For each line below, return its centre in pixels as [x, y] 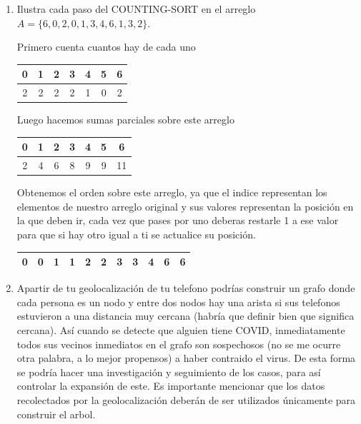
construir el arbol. [56, 414]
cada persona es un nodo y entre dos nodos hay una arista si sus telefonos [178, 302]
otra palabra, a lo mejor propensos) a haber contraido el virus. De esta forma [186, 358]
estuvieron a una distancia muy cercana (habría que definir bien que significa [186, 316]
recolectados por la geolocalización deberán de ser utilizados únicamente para [186, 399]
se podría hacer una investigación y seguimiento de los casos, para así [169, 372]
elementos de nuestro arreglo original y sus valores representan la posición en [185, 206]
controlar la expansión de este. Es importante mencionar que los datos [171, 386]
